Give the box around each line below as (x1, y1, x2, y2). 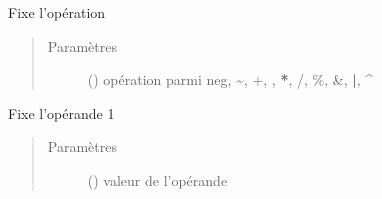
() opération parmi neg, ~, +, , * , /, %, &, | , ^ (87, 69, 374, 90)
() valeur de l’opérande (87, 169, 228, 190)
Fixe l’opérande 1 (8, 102, 115, 123)
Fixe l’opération (8, 2, 106, 22)
